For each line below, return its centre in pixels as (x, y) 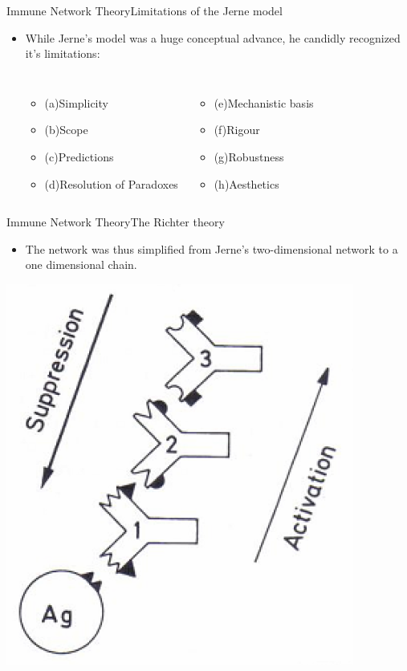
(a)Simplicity (76, 102)
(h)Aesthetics (246, 183)
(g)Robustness (249, 156)
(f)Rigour (237, 130)
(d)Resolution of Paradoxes (111, 183)
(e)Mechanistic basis (264, 102)
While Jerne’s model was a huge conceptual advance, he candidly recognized (213, 37)
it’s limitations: (63, 53)
